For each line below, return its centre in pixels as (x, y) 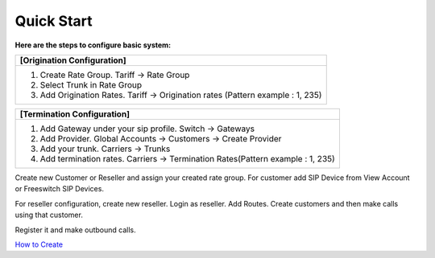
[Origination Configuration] (73, 60)
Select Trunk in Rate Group (91, 84)
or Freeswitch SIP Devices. (60, 189)
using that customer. (49, 215)
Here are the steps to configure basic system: (93, 45)
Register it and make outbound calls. (75, 230)
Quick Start (54, 21)
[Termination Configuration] (75, 114)
